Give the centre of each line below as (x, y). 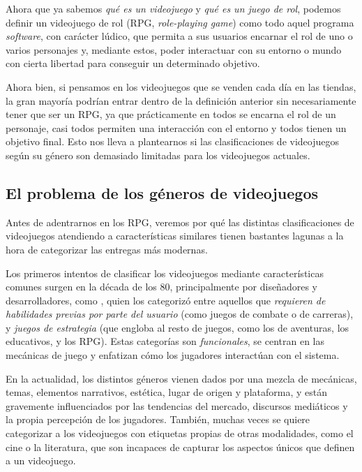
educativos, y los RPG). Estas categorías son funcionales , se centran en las (165, 341)
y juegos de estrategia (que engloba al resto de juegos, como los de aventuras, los (178, 327)
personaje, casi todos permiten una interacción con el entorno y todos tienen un (176, 127)
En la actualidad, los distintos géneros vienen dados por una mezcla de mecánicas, (181, 378)
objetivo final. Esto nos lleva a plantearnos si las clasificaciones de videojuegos (173, 141)
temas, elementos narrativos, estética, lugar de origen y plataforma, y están (166, 392)
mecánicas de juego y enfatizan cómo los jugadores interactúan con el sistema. (173, 355)
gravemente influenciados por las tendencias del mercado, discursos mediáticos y (177, 405)
